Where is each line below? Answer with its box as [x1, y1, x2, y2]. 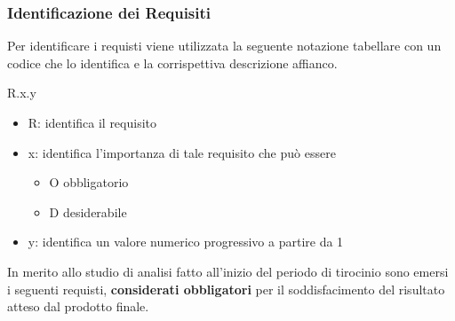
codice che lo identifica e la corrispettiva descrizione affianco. [7, 53, 338, 72]
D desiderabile [49, 202, 127, 221]
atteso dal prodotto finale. [7, 297, 149, 316]
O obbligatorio [49, 173, 129, 192]
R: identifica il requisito [28, 114, 157, 131]
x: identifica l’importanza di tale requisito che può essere [28, 143, 336, 161]
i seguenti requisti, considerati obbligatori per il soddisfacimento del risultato [7, 279, 445, 298]
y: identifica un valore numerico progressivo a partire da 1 [28, 232, 344, 251]
